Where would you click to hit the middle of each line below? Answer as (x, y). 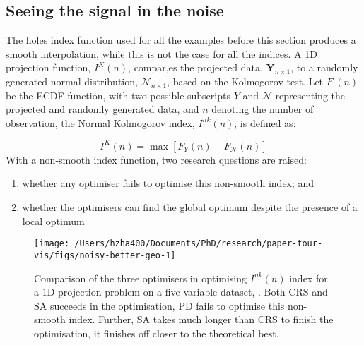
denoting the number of (263, 109)
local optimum (53, 220)
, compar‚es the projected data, (195, 67)
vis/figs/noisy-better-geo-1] (105, 255)
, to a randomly (324, 67)
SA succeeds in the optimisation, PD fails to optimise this (159, 305)
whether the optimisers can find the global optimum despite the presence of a (190, 207)
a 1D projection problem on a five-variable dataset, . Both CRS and (181, 292)
